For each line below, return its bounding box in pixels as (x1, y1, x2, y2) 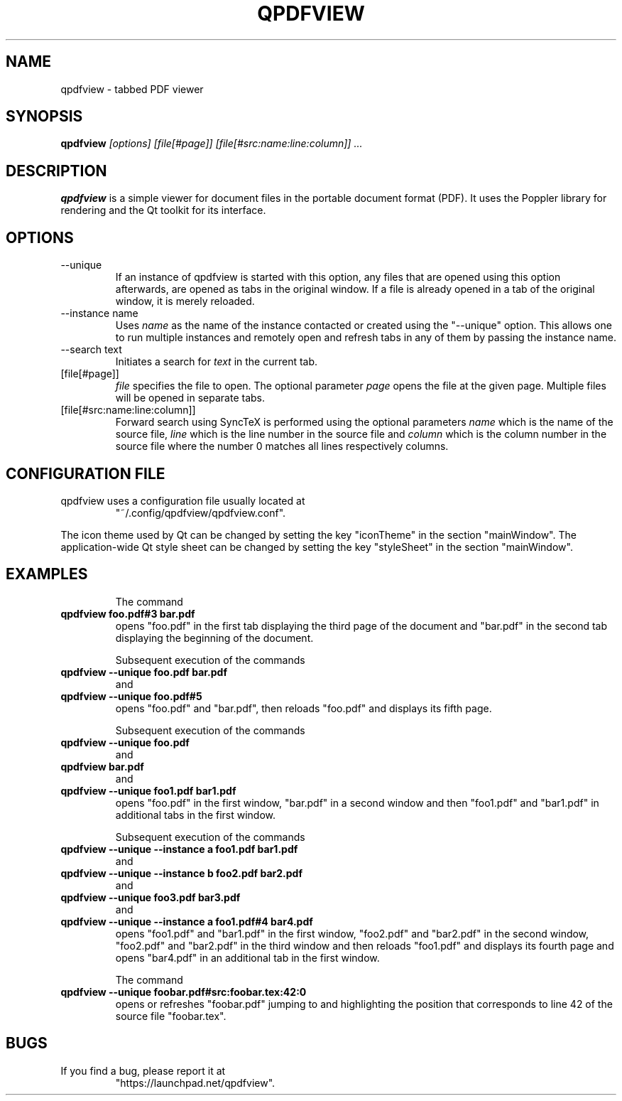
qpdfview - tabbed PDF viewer (60, 82, 204, 95)
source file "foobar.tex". (115, 1009, 227, 1022)
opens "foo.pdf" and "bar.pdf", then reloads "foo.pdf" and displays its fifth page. (115, 702, 492, 714)
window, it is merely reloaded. (115, 295, 255, 308)
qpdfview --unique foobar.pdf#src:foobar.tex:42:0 (60, 985, 307, 998)
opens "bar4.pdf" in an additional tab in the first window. (115, 951, 380, 964)
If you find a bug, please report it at (60, 1064, 226, 1077)
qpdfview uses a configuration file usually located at (60, 494, 305, 507)
